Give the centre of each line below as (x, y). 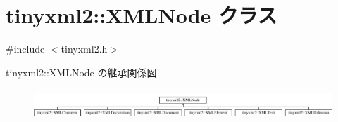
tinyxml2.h (84, 49)
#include (25, 49)
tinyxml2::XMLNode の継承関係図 (81, 72)
